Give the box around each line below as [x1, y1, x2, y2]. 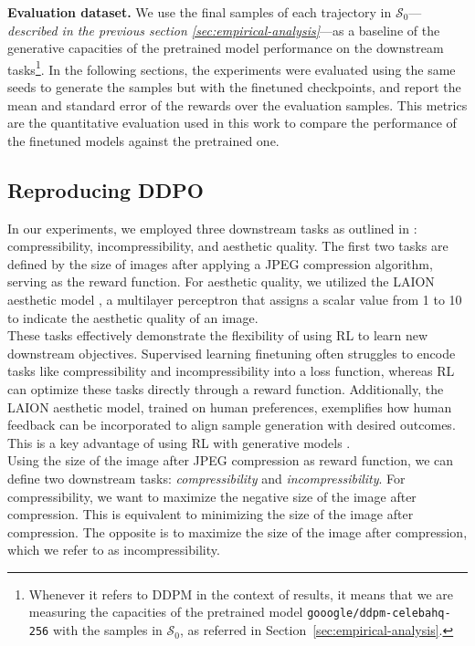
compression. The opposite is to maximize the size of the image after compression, [7, 522, 468, 541]
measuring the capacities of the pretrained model [28, 602, 303, 621]
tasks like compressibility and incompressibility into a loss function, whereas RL [7, 361, 455, 380]
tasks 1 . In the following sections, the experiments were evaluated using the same [7, 57, 456, 78]
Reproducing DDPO [7, 175, 204, 203]
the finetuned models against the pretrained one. [7, 130, 280, 150]
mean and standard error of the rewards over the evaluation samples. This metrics [7, 95, 468, 114]
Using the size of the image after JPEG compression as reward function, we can [7, 451, 454, 470]
